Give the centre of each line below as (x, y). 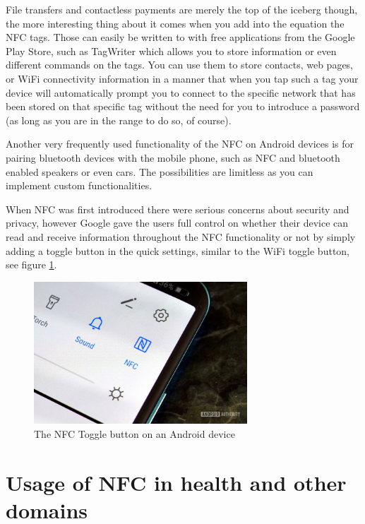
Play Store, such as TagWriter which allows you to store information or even (171, 50)
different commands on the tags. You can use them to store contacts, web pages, (180, 65)
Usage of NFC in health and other (176, 482)
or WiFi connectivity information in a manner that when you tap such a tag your (182, 78)
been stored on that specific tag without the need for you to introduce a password (183, 106)
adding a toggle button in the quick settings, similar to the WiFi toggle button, (178, 250)
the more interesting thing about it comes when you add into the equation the (175, 23)
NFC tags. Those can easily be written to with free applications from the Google (180, 37)
